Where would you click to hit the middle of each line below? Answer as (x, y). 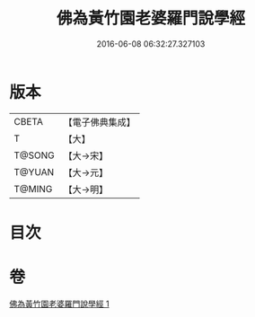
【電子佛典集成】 (100, 122)
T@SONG (35, 155)
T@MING (33, 189)
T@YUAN (34, 172)
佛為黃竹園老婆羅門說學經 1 (59, 304)
